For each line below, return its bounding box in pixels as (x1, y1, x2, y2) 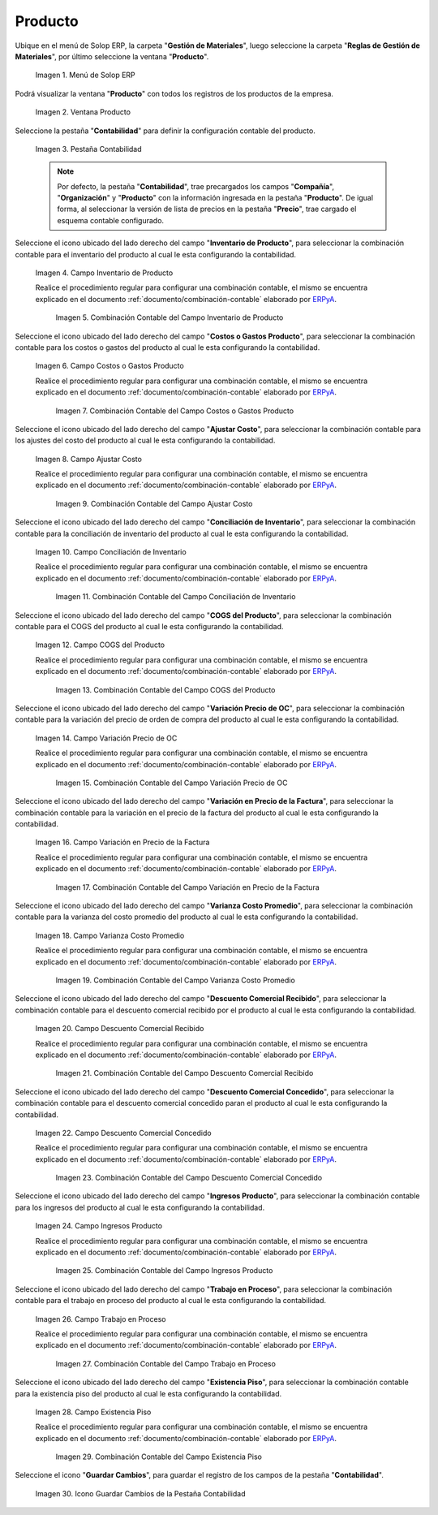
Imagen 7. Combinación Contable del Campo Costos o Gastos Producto (55, 406, 294, 416)
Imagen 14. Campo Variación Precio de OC (35, 733, 178, 743)
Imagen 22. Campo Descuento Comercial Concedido (35, 1128, 212, 1137)
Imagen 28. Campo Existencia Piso (35, 1407, 152, 1417)
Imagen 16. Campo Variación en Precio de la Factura (35, 837, 210, 848)
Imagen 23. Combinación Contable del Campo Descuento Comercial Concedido (55, 1173, 323, 1183)
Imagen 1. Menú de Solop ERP (35, 70, 135, 80)
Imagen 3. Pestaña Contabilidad (35, 144, 142, 153)
